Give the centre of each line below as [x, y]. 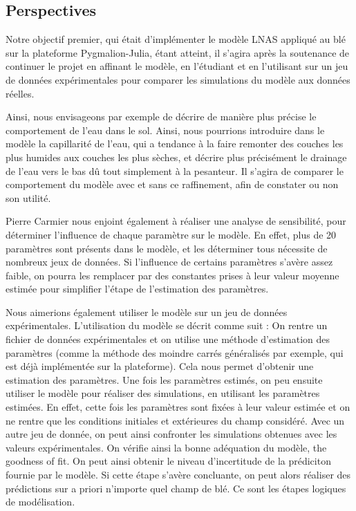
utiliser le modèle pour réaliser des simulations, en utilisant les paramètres [163, 393]
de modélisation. [40, 502]
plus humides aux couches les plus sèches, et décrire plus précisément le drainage [176, 157]
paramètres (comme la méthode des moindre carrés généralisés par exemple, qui [175, 352]
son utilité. [28, 197]
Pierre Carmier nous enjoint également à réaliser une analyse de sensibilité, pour [176, 221]
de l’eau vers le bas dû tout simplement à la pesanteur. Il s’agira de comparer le [175, 170]
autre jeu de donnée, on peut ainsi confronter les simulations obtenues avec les [171, 434]
